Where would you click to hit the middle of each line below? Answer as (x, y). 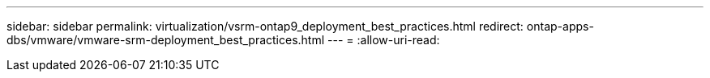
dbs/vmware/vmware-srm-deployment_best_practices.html (166, 40)
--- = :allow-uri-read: (384, 40)
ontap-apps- (560, 26)
